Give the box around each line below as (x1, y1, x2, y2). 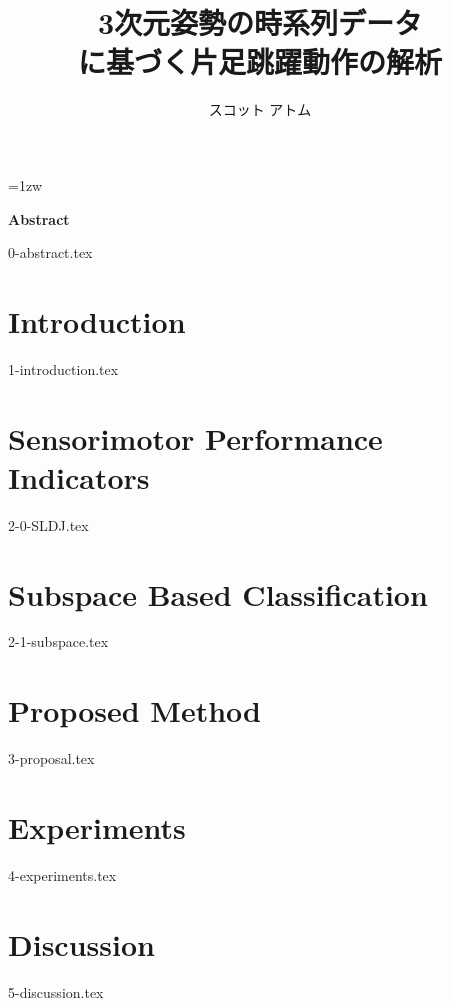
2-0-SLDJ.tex (8, 514, 89, 535)
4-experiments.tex (8, 864, 117, 885)
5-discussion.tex (8, 981, 104, 1002)
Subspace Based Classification (8, 573, 428, 614)
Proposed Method (8, 690, 261, 731)
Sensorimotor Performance (8, 417, 383, 458)
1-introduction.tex (8, 358, 119, 379)
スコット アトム (208, 99, 312, 120)
